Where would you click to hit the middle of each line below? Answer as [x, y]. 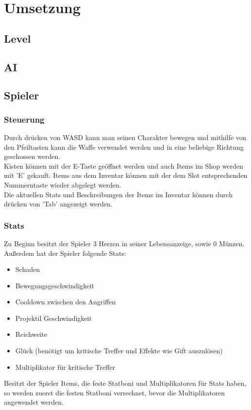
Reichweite [31, 334]
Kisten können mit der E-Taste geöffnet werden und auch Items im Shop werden [124, 166]
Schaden [27, 269]
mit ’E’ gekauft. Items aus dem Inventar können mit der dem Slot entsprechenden [126, 175]
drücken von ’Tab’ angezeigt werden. [58, 204]
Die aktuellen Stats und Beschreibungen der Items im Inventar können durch [118, 194]
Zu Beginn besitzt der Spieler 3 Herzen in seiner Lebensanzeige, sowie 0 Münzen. [124, 243]
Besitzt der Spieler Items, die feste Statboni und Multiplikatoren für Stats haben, [125, 383]
